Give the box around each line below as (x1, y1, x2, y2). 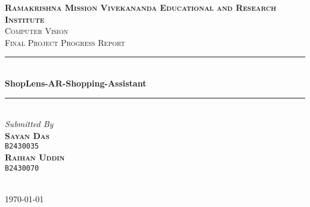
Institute (5, 13, 45, 25)
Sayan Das (5, 129, 49, 141)
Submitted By (5, 118, 54, 130)
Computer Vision (5, 24, 68, 37)
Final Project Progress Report (5, 36, 125, 48)
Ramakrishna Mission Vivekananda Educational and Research (5, 1, 277, 13)
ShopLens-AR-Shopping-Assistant (5, 76, 147, 89)
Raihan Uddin (5, 151, 65, 163)
